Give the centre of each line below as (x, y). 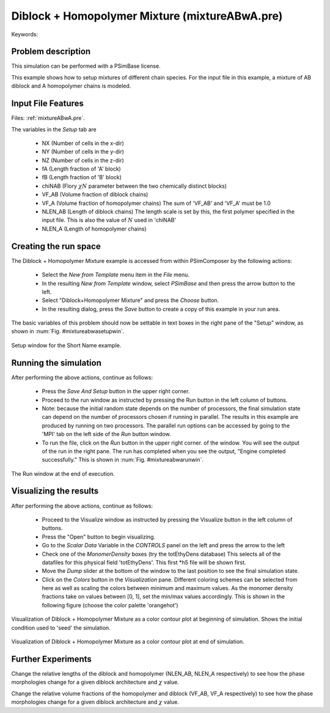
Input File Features (47, 104)
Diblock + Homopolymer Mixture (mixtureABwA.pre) (147, 16)
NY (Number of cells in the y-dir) (83, 152)
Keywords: (25, 34)
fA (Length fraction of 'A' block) (82, 169)
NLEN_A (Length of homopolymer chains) (94, 229)
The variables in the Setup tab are (54, 129)
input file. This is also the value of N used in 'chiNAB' (109, 220)
